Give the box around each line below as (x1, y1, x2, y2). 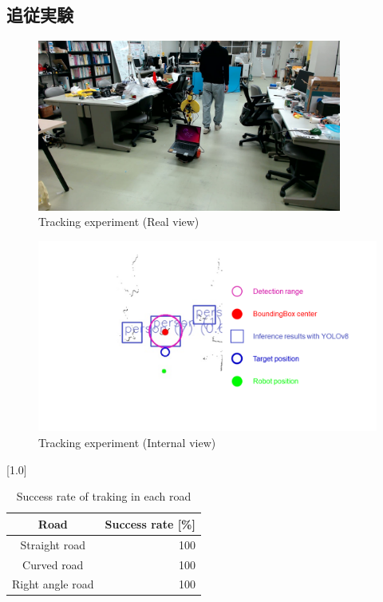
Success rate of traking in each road (16, 488, 191, 505)
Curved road (22, 556, 84, 572)
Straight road (20, 536, 85, 552)
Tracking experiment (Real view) (38, 213, 199, 230)
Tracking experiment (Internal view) (38, 434, 216, 451)
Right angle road (12, 576, 94, 592)
